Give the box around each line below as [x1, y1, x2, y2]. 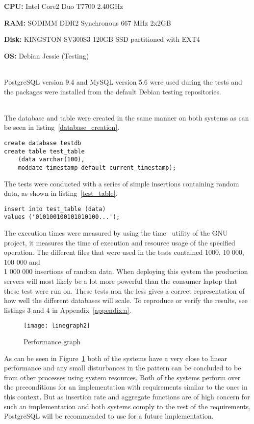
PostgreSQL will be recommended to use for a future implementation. [4, 411, 214, 421]
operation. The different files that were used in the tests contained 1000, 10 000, [4, 247, 244, 257]
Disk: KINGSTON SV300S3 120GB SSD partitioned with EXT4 [4, 34, 200, 44]
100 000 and [4, 256, 40, 267]
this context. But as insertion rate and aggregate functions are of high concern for [4, 392, 250, 402]
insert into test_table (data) [4, 205, 106, 212]
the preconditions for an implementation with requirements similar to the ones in [4, 382, 248, 392]
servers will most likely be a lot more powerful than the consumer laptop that [4, 276, 237, 286]
